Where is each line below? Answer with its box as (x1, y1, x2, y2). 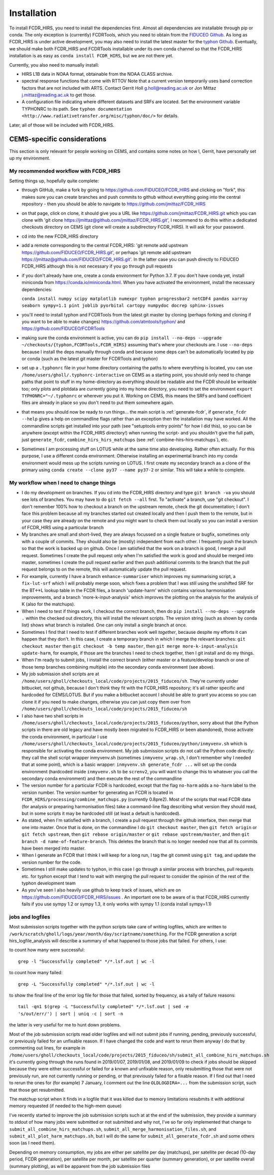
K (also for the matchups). (21, 601, 75, 607)
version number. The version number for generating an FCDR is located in (21, 789, 173, 795)
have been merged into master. (21, 845, 86, 851)
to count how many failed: (9, 970, 63, 976)
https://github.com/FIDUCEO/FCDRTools (21, 325, 105, 331)
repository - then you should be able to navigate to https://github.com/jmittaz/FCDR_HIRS (21, 201, 206, 207)
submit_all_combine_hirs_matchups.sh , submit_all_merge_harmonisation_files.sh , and (9, 1126, 217, 1132)
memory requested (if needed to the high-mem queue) (9, 1103, 122, 1109)
